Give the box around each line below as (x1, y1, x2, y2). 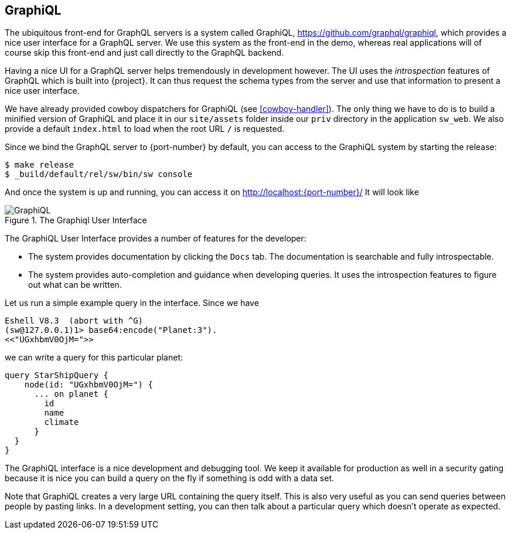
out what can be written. (28, 280, 122, 290)
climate (44, 417, 79, 427)
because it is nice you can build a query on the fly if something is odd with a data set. (5, 473, 334, 484)
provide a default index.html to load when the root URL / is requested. (5, 124, 285, 134)
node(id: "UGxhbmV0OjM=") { (24, 380, 153, 390)
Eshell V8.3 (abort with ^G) (5, 316, 144, 326)
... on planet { (34, 389, 109, 399)
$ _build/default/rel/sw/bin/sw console (5, 169, 193, 179)
